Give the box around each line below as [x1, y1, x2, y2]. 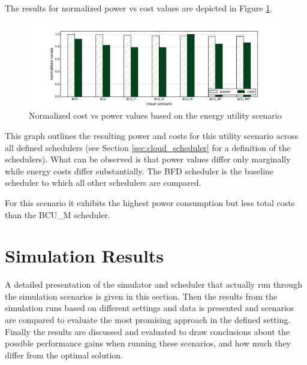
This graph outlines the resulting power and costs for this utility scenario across [5, 129, 299, 141]
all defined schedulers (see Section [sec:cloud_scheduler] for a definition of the [5, 141, 291, 153]
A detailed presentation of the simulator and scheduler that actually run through [5, 278, 302, 291]
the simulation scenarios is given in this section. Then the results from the [5, 289, 278, 302]
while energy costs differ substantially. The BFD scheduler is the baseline [5, 164, 274, 177]
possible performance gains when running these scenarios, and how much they [5, 337, 291, 349]
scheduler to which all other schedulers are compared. [5, 176, 201, 189]
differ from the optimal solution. [5, 348, 123, 361]
